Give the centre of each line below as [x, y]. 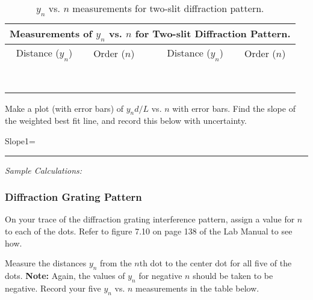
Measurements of [51, 34]
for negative [160, 275]
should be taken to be [233, 275]
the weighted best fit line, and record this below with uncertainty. [126, 121]
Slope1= [20, 140]
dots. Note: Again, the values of [65, 275]
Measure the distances [46, 263]
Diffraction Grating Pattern [73, 197]
